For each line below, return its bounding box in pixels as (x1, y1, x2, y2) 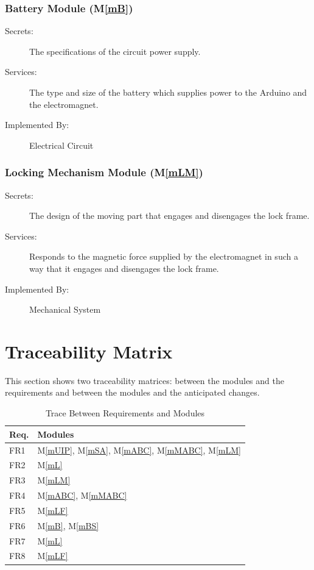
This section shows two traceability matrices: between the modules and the (5, 374, 284, 387)
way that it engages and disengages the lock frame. (29, 262, 219, 274)
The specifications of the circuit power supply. (29, 45, 201, 57)
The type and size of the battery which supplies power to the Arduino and (29, 86, 307, 98)
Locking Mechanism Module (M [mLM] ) (5, 165, 203, 180)
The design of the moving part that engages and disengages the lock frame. (29, 209, 310, 222)
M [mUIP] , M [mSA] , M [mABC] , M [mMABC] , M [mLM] (37, 443, 242, 456)
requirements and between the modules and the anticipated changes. (5, 386, 260, 399)
